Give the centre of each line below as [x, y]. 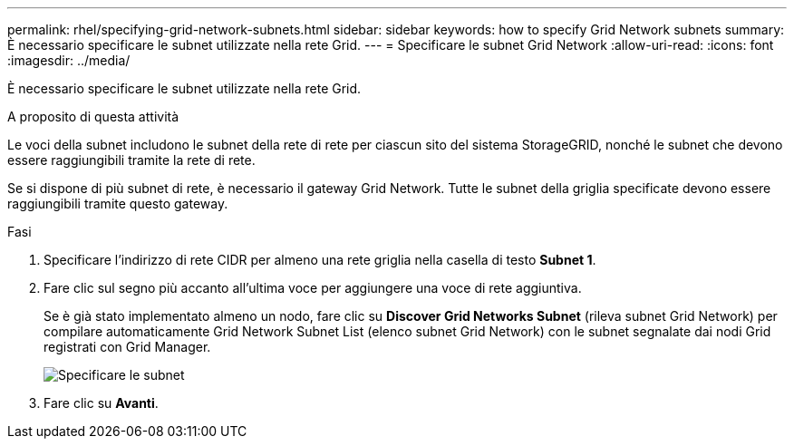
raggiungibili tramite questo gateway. [118, 204]
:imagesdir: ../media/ [69, 60]
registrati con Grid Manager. [127, 347]
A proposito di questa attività [93, 116]
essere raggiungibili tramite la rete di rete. [131, 160]
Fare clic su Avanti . [101, 403]
